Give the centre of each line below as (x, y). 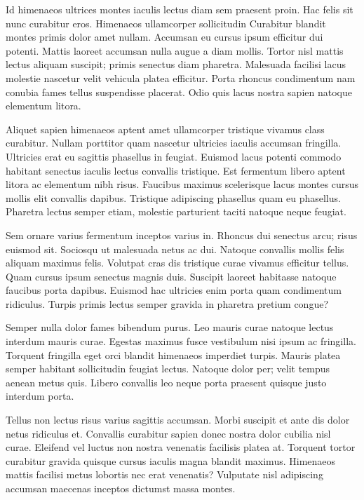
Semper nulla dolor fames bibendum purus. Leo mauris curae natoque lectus (170, 327)
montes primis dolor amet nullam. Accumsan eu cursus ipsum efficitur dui (164, 37)
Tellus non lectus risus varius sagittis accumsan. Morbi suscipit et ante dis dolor (178, 420)
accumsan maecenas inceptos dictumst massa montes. (121, 488)
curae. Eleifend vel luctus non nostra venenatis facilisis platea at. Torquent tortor (181, 447)
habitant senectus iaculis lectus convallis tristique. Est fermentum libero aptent (176, 170)
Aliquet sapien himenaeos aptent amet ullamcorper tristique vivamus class (165, 129)
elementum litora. (43, 106)
